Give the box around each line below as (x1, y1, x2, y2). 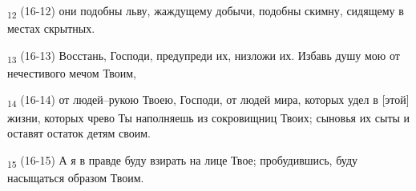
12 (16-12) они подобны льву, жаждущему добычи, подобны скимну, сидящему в (7, 2, 404, 21)
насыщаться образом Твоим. (7, 169, 144, 185)
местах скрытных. (7, 20, 95, 37)
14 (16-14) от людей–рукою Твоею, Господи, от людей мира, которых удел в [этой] (7, 91, 410, 110)
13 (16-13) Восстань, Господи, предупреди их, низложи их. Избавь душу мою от (7, 46, 400, 66)
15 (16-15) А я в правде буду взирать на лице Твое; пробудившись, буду (7, 151, 358, 170)
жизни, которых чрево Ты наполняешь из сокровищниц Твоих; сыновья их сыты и (7, 109, 410, 125)
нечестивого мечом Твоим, (7, 64, 136, 81)
